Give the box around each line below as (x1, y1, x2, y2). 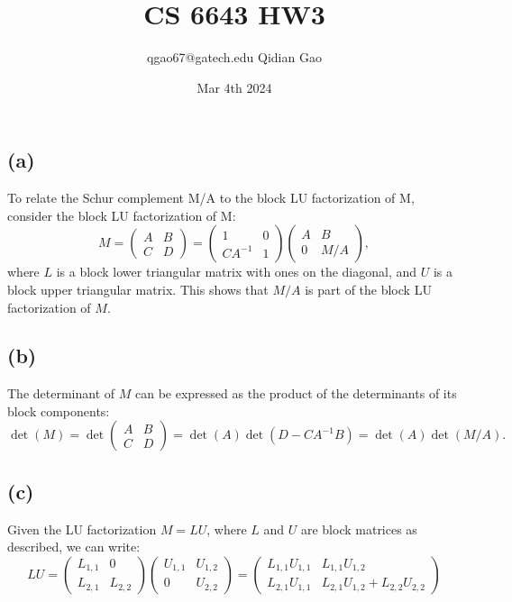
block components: (7, 401, 110, 420)
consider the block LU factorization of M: (7, 205, 236, 224)
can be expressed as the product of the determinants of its (134, 384, 457, 403)
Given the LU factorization (7, 519, 157, 538)
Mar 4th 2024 (197, 78, 272, 96)
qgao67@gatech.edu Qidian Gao (147, 48, 322, 67)
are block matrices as (300, 519, 417, 538)
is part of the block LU (305, 279, 432, 298)
